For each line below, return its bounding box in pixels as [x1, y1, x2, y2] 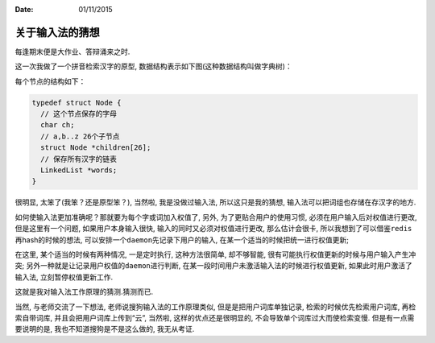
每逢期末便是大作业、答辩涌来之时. [14, 47, 130, 56]
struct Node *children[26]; [40, 143, 151, 152]
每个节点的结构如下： [14, 76, 86, 86]
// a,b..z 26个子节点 [40, 131, 120, 141]
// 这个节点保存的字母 [40, 110, 117, 118]
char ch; [40, 121, 75, 130]
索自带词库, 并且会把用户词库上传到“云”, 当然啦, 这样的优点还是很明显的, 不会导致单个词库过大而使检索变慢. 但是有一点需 [14, 312, 415, 322]
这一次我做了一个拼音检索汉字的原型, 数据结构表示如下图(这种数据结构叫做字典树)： [14, 61, 293, 72]
